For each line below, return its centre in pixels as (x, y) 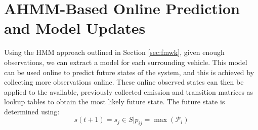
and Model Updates (75, 28)
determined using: (32, 111)
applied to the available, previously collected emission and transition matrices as (129, 91)
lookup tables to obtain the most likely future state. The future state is (115, 102)
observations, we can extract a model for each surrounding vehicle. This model (126, 62)
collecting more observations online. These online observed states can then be (124, 82)
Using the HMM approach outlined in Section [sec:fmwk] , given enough (114, 52)
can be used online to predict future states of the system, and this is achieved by (129, 72)
